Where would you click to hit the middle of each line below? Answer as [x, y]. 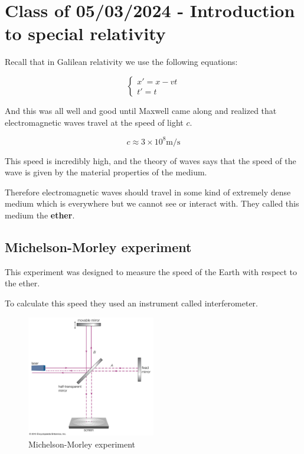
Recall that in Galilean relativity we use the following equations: [121, 62]
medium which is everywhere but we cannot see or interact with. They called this [152, 203]
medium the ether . [40, 215]
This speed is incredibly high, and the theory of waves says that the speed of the [151, 160]
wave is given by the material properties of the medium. [106, 172]
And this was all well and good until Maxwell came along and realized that [141, 110]
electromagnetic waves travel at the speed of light [94, 122]
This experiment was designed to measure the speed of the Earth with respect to [151, 271]
